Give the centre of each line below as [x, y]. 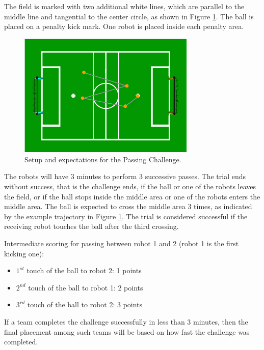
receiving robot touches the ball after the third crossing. [91, 226]
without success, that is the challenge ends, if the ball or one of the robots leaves [130, 186]
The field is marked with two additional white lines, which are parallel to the [124, 6]
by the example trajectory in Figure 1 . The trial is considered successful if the [126, 216]
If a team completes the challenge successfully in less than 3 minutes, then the [126, 322]
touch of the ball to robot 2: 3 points [85, 304]
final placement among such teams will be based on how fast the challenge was [127, 331]
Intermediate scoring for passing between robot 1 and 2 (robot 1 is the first [122, 243]
